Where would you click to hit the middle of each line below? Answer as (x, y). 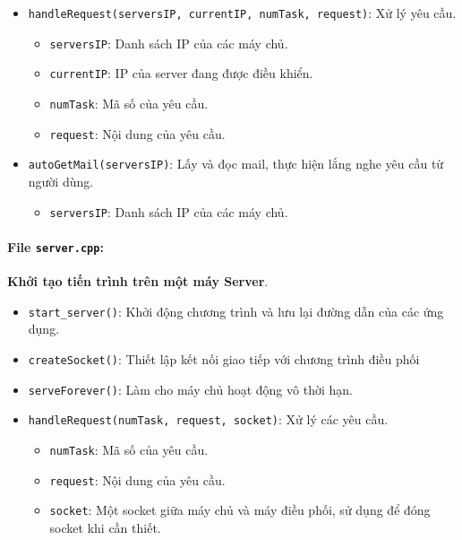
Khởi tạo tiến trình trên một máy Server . (138, 281)
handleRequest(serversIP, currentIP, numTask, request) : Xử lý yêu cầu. (242, 13)
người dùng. (61, 181)
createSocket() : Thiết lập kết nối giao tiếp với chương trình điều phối (224, 358)
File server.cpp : (56, 246)
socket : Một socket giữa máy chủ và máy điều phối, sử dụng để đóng (240, 510)
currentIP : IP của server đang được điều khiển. (181, 73)
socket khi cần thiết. (105, 527)
